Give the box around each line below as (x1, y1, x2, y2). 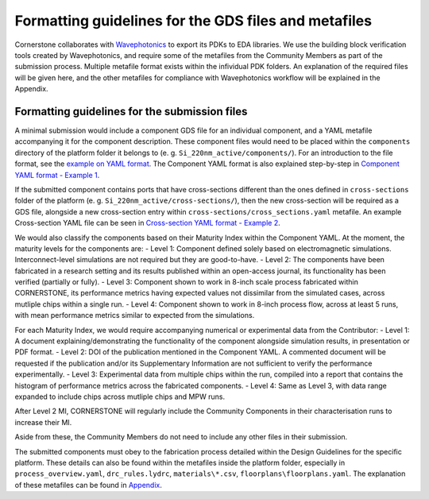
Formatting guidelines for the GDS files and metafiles (14, 12, 373, 29)
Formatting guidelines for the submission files (14, 104, 248, 118)
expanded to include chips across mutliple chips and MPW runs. (14, 392, 226, 401)
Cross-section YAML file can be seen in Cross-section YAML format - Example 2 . (14, 219, 281, 228)
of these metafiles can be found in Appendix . (14, 480, 163, 489)
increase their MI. (14, 417, 72, 427)
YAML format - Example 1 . (14, 170, 100, 180)
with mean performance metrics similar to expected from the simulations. (14, 311, 255, 320)
